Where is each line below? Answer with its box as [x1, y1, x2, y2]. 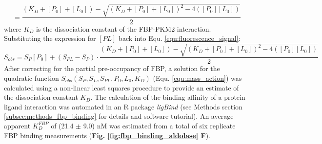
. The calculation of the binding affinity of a [90, 92, 222, 102]
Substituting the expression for [4, 33, 96, 43]
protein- [224, 92, 248, 102]
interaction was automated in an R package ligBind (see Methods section [24, 101, 242, 111]
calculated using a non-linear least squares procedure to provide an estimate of [4, 82, 239, 92]
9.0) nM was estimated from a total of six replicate [83, 120, 236, 130]
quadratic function [4, 72, 59, 83]
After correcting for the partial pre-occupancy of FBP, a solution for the [4, 63, 220, 73]
